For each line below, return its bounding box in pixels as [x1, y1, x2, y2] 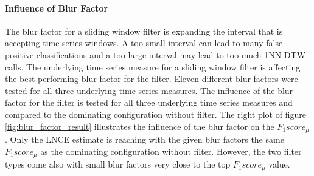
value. [268, 158, 290, 171]
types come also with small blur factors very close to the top [5, 158, 231, 171]
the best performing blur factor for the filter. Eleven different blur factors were [5, 72, 298, 85]
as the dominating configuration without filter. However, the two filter [40, 144, 302, 157]
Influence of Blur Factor [5, 1, 108, 14]
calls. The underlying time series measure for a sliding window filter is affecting [5, 60, 301, 73]
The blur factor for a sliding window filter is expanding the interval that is [5, 24, 283, 37]
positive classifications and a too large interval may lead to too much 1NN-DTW [5, 48, 306, 61]
